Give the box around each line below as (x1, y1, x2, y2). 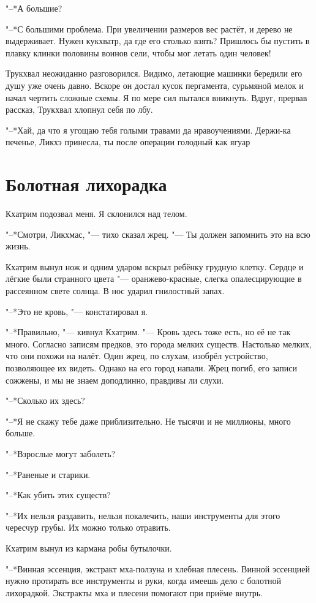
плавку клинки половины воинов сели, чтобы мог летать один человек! (6, 46, 271, 59)
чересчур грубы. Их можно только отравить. (6, 521, 171, 534)
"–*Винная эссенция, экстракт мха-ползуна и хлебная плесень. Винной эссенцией (6, 562, 310, 575)
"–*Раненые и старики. (6, 468, 91, 480)
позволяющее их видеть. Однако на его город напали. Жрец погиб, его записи (6, 362, 297, 374)
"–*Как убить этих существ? (6, 488, 111, 501)
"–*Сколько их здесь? (6, 394, 85, 407)
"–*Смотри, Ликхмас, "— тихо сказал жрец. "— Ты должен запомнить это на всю (6, 227, 310, 240)
